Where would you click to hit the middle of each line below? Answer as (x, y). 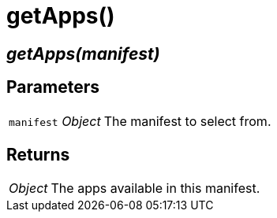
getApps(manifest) (83, 54)
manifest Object (55, 121)
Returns (38, 155)
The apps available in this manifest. (155, 188)
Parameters (53, 87)
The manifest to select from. (187, 121)
